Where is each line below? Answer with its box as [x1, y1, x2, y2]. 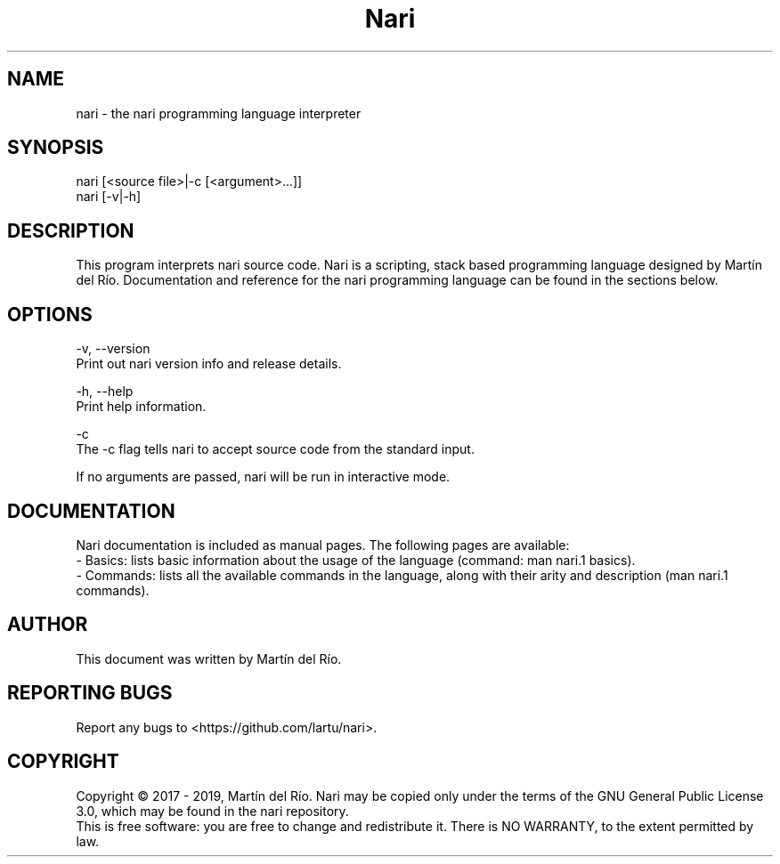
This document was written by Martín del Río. [76, 650, 342, 666]
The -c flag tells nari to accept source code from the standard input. [76, 441, 475, 457]
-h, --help [76, 384, 134, 400]
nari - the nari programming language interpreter [76, 105, 362, 121]
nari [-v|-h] [76, 189, 142, 205]
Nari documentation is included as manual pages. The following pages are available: [76, 537, 570, 553]
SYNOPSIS [7, 136, 104, 159]
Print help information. [76, 399, 207, 415]
